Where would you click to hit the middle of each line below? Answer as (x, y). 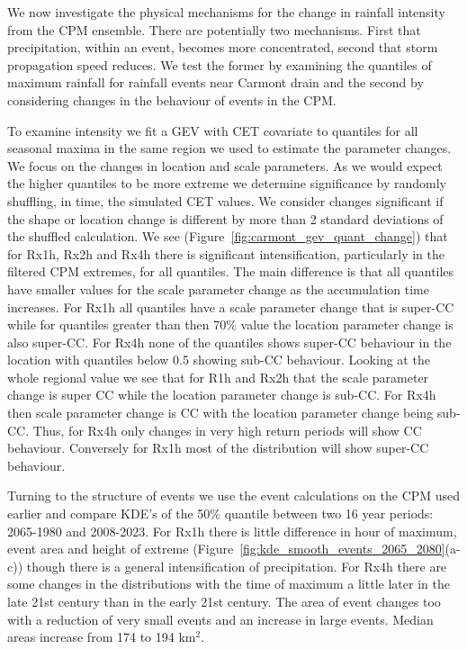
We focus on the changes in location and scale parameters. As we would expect (225, 165)
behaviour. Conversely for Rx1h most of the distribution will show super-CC (218, 448)
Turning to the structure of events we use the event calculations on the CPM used (234, 496)
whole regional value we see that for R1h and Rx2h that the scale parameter (218, 377)
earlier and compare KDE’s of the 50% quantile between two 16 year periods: (220, 514)
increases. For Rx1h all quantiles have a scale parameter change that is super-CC (231, 306)
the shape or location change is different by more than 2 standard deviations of (225, 218)
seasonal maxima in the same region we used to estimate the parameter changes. (229, 148)
